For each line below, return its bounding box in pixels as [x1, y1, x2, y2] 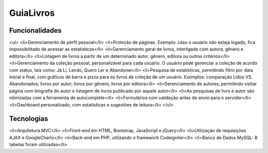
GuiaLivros [9, 7, 55, 18]
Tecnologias [9, 114, 48, 123]
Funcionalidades [9, 26, 62, 35]
